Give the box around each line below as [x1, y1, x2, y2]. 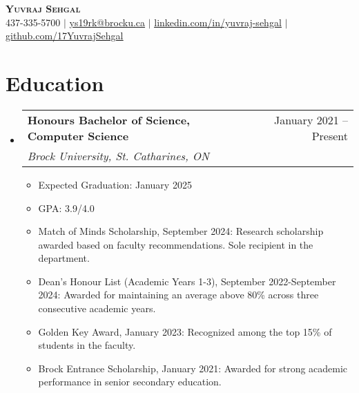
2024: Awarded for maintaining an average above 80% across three [38, 287, 319, 302]
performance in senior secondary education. [38, 374, 222, 389]
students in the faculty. [38, 338, 136, 352]
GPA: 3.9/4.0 [38, 200, 95, 215]
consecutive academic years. [38, 301, 156, 316]
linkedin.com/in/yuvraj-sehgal [154, 15, 282, 29]
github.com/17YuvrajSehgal [6, 28, 124, 43]
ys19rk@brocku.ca [69, 15, 146, 29]
